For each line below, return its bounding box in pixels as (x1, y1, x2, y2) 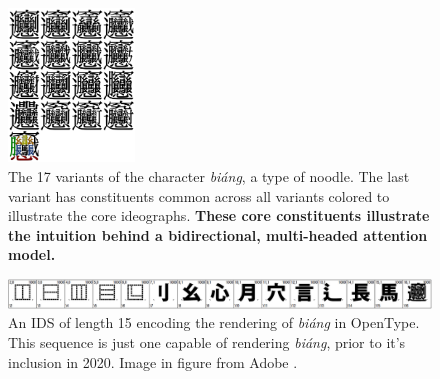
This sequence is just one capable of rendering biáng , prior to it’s (8, 332, 406, 352)
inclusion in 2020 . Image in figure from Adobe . (8, 351, 298, 372)
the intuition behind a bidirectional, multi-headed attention (8, 224, 428, 245)
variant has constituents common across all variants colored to (8, 185, 390, 206)
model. (8, 244, 56, 265)
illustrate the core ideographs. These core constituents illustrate (8, 205, 430, 226)
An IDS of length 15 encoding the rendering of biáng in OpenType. (8, 312, 420, 333)
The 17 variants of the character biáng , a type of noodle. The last (8, 166, 410, 187)
